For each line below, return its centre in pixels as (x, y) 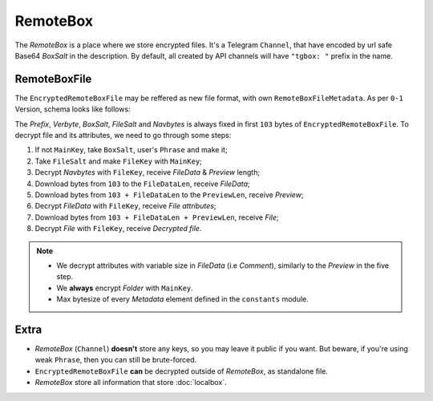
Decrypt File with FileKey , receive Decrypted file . (118, 229)
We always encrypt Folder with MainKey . (125, 288)
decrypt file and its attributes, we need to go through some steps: (123, 136)
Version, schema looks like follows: (73, 109)
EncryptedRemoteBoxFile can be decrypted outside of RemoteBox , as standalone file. (182, 371)
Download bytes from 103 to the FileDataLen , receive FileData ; (142, 184)
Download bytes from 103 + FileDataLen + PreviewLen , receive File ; (157, 217)
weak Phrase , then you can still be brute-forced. (116, 360)
